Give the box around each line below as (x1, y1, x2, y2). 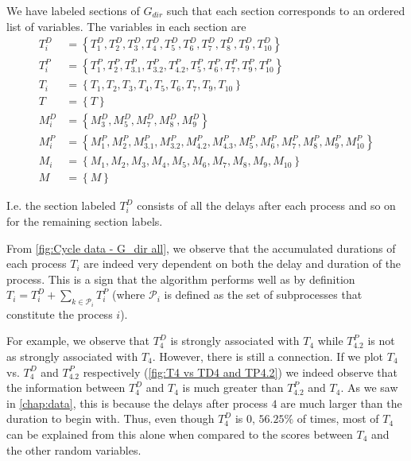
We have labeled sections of (6, 2, 140, 18)
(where (112, 286, 145, 303)
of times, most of (297, 410, 379, 427)
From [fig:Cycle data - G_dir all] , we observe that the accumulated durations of (6, 239, 396, 256)
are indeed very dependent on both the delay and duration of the (83, 255, 401, 272)
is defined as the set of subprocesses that (164, 286, 363, 303)
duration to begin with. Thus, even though (6, 410, 215, 427)
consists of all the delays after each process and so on (137, 197, 396, 214)
